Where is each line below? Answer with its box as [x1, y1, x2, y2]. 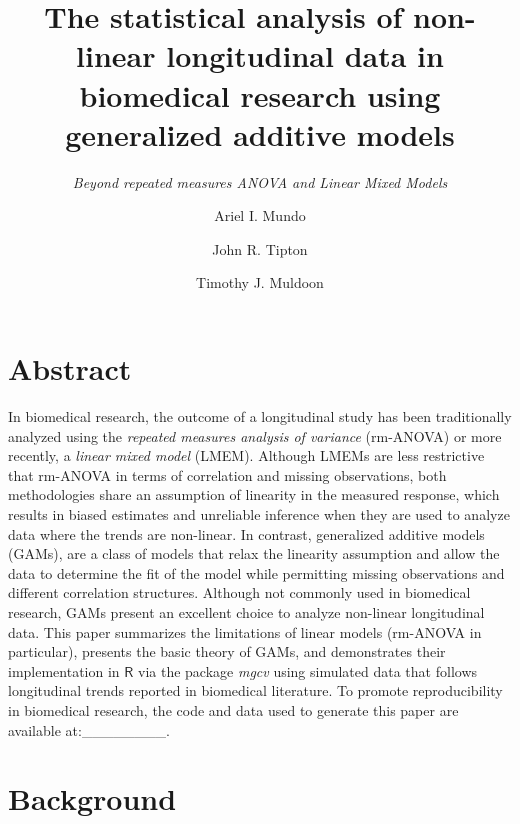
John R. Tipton [212, 238, 308, 259]
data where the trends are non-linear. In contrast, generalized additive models [8, 523, 485, 544]
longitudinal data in [166, 35, 444, 76]
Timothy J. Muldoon [196, 272, 324, 293]
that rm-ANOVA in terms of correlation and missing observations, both [8, 464, 447, 485]
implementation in [8, 660, 120, 681]
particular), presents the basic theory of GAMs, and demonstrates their [8, 641, 446, 662]
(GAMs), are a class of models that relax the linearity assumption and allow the [8, 543, 500, 564]
